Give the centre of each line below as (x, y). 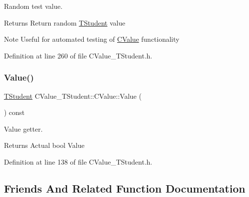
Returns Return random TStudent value (65, 22)
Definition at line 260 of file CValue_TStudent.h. (78, 55)
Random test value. (33, 6)
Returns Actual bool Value (44, 145)
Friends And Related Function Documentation (125, 188)
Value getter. (23, 128)
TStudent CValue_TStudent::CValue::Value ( (73, 96)
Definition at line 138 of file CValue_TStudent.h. (78, 161)
